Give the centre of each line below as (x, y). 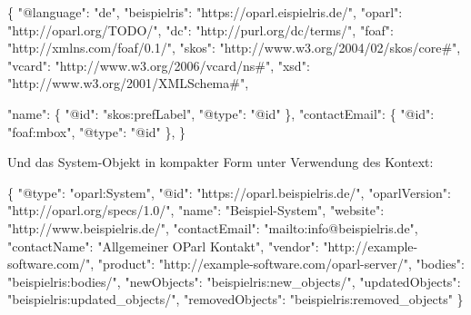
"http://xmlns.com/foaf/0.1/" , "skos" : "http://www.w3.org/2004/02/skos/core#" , (234, 48)
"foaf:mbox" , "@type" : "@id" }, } (97, 131)
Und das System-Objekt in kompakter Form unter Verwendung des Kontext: (220, 162)
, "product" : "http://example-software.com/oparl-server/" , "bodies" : (277, 264)
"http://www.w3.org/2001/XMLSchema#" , (128, 83)
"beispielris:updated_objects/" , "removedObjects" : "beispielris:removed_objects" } (235, 299)
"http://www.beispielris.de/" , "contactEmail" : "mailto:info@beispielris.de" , (213, 227)
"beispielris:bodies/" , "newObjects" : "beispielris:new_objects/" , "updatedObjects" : (234, 281)
